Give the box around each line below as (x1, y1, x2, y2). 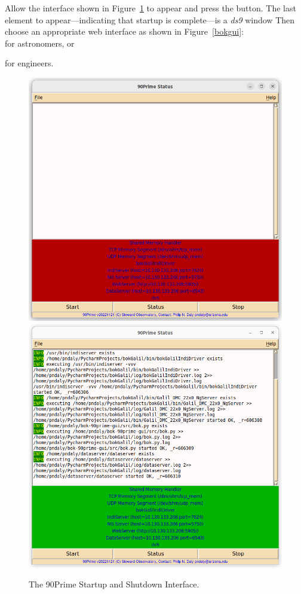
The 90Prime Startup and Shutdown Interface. (29, 578, 199, 590)
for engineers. (5, 57, 54, 69)
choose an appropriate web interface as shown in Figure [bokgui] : (5, 25, 244, 38)
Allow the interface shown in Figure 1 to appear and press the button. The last (5, 2, 296, 14)
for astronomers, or (5, 36, 75, 49)
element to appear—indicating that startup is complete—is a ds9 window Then (5, 13, 295, 26)
